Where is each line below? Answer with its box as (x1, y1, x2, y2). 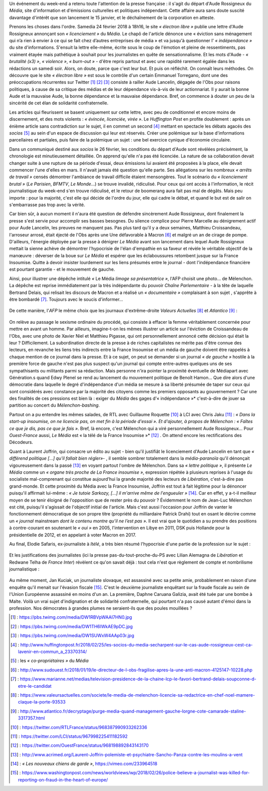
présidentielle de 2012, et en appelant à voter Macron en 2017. (9, 532, 136, 538)
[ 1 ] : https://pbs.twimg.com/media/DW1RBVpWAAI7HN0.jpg (10, 614, 133, 620)
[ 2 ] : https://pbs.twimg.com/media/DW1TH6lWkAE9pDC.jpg (10, 623, 133, 629)
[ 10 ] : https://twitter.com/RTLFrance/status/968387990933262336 (10, 724, 147, 730)
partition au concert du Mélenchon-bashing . (9, 402, 100, 408)
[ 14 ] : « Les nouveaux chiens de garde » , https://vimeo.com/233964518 (10, 761, 157, 767)
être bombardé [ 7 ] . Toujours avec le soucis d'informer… (9, 296, 124, 302)
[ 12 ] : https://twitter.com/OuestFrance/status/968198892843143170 (10, 742, 149, 748)
